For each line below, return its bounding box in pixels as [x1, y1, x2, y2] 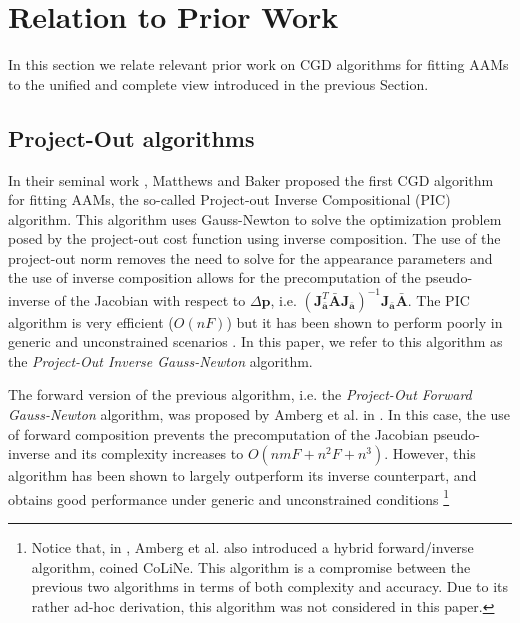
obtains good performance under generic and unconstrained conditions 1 [8, 485, 450, 509]
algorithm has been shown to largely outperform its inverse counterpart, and [8, 465, 477, 486]
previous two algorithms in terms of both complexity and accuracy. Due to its [31, 576, 509, 597]
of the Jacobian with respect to [54, 289, 246, 310]
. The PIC [407, 289, 470, 310]
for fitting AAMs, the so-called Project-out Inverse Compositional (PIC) [8, 189, 451, 210]
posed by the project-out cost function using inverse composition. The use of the [8, 228, 501, 249]
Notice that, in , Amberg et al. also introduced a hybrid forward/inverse [31, 536, 474, 557]
